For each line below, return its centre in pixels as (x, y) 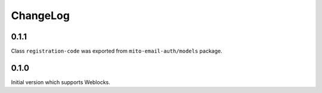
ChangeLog (40, 15)
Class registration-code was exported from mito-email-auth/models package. (117, 51)
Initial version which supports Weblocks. (61, 82)
